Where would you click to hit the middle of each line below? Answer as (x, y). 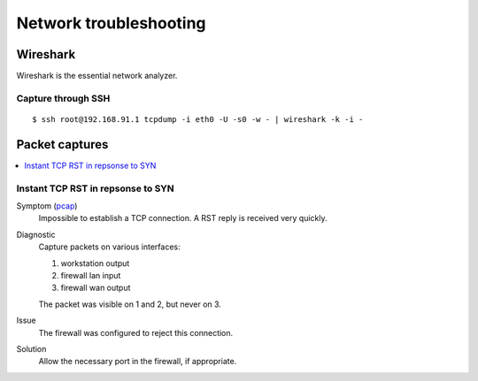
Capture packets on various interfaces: (109, 247)
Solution (31, 348)
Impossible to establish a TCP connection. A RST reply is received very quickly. (183, 218)
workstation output (95, 263)
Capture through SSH (63, 98)
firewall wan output (96, 288)
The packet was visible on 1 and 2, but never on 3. (130, 304)
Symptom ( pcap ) (47, 206)
